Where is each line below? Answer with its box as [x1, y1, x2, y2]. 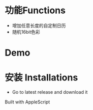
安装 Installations [5, 72, 78, 84]
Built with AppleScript [5, 99, 50, 105]
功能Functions [5, 5, 66, 16]
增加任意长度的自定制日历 [12, 22, 66, 29]
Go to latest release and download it [12, 89, 88, 95]
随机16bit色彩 [12, 29, 40, 35]
